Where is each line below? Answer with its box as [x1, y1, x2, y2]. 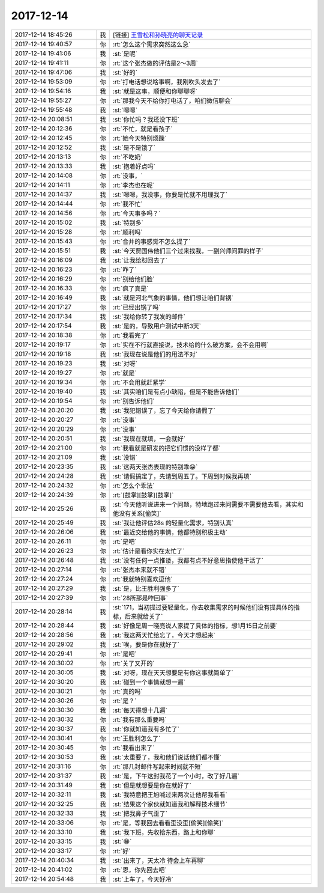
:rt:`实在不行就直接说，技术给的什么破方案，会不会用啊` [112, 340, 269, 349]
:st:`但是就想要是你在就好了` [112, 781, 192, 790]
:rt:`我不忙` [112, 200, 143, 208]
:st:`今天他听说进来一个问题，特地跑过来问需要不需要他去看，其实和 [112, 500, 304, 508]
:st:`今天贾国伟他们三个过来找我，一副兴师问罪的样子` [112, 246, 264, 255]
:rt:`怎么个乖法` [112, 481, 155, 490]
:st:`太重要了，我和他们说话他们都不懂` [112, 753, 222, 761]
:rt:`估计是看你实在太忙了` [112, 547, 185, 555]
